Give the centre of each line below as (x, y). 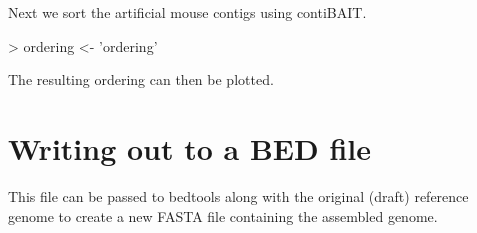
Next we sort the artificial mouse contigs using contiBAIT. (187, 12)
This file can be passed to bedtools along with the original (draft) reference (238, 195)
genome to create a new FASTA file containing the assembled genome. (223, 215)
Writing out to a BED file (189, 147)
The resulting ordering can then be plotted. (141, 79)
